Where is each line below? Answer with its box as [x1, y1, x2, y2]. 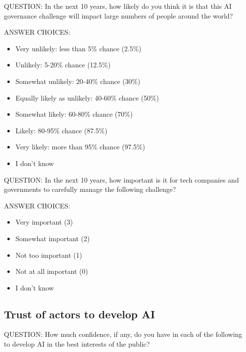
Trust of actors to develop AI [4, 306, 155, 321]
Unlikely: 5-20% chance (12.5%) [15, 60, 111, 70]
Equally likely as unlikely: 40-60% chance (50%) [15, 92, 159, 103]
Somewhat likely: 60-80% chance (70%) [15, 109, 133, 119]
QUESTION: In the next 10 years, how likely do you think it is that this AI [4, 1, 232, 11]
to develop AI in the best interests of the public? [4, 339, 150, 349]
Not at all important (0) [15, 266, 89, 276]
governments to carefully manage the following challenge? [4, 184, 176, 194]
